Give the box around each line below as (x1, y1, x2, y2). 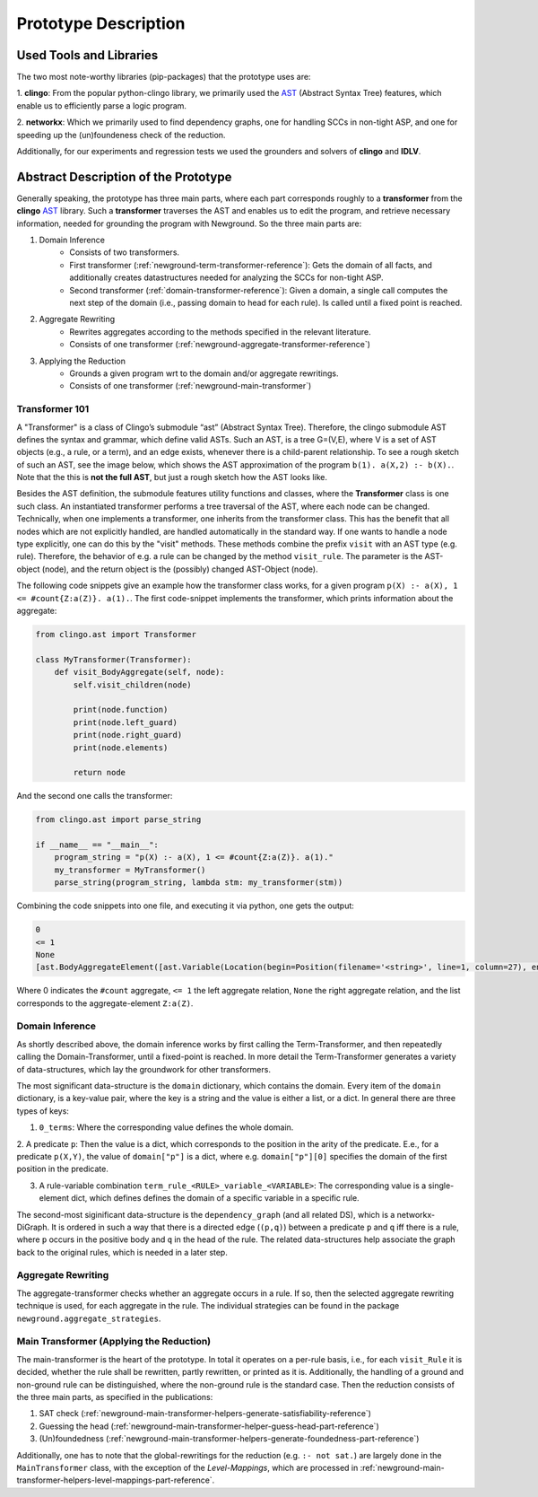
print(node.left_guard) (73, 717, 178, 727)
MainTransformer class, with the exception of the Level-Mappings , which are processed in (16, 1462, 359, 1473)
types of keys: (16, 1105, 69, 1116)
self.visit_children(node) (73, 679, 192, 690)
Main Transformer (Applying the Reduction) (16, 1335, 212, 1348)
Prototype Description (16, 13, 186, 33)
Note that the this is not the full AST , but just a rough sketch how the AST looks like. (16, 472, 327, 483)
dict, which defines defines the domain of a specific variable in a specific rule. (70, 1193, 360, 1204)
